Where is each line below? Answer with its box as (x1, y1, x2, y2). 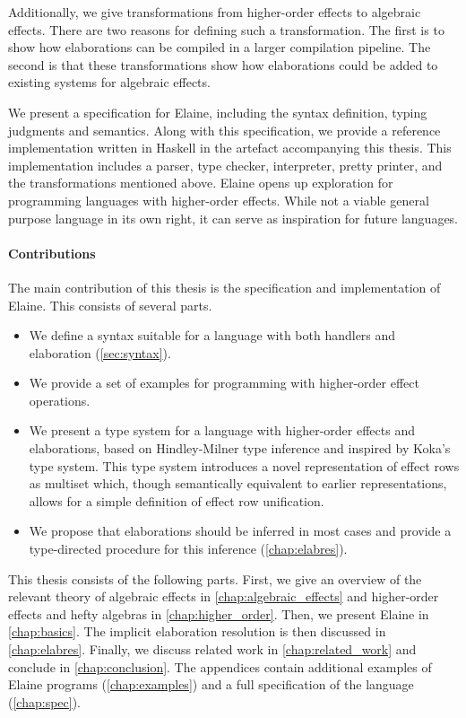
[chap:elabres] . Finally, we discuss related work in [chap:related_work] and (8, 640, 417, 659)
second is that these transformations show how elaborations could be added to (8, 55, 438, 74)
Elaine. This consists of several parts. (8, 295, 212, 314)
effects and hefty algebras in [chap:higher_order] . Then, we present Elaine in (8, 604, 429, 623)
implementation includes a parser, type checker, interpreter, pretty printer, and (8, 155, 443, 174)
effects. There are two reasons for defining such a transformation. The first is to (8, 20, 444, 39)
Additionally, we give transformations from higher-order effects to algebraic (8, 3, 421, 21)
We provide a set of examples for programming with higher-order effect (29, 373, 419, 392)
